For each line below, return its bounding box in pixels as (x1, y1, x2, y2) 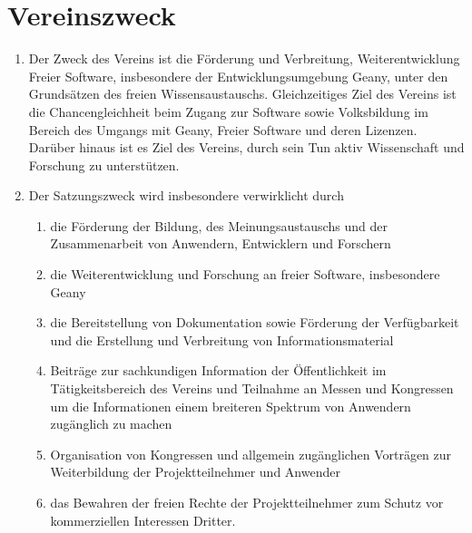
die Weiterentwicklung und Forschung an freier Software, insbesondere (50, 265, 440, 284)
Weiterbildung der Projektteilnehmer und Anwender (50, 462, 340, 481)
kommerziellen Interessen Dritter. (50, 510, 236, 529)
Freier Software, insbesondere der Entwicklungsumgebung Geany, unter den (28, 66, 448, 85)
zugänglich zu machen (50, 414, 172, 433)
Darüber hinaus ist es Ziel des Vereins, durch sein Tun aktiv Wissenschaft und (28, 138, 465, 157)
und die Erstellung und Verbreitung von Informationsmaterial (50, 330, 394, 349)
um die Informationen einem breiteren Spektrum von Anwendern (50, 396, 411, 415)
